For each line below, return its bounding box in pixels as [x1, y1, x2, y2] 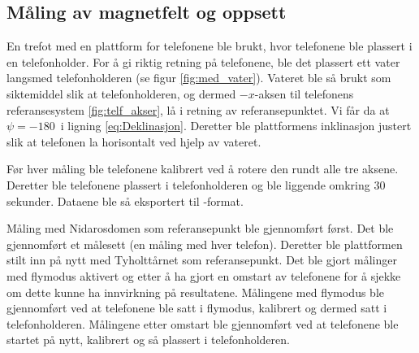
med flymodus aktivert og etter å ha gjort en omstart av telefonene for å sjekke [6, 267, 401, 284]
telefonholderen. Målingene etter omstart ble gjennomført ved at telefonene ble [6, 315, 399, 332]
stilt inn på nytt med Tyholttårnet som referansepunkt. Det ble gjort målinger [6, 251, 397, 268]
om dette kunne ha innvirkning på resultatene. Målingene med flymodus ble [6, 283, 384, 300]
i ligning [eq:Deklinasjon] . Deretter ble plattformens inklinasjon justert [60, 117, 412, 134]
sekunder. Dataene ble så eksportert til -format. [6, 192, 244, 209]
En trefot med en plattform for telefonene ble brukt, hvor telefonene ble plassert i [6, 37, 413, 54]
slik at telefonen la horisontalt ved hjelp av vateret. [6, 133, 261, 150]
